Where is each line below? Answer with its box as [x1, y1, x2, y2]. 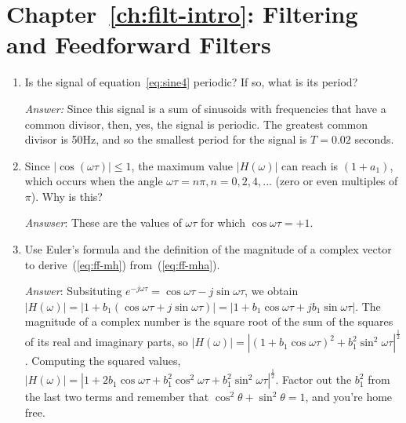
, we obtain [245, 283, 299, 299]
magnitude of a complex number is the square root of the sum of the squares [24, 313, 393, 330]
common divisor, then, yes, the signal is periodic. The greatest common [24, 115, 368, 132]
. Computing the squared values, [24, 352, 181, 369]
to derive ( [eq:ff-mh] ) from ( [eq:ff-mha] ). [24, 256, 220, 272]
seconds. [354, 131, 394, 148]
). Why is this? [31, 188, 103, 204]
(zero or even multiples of [275, 173, 398, 189]
